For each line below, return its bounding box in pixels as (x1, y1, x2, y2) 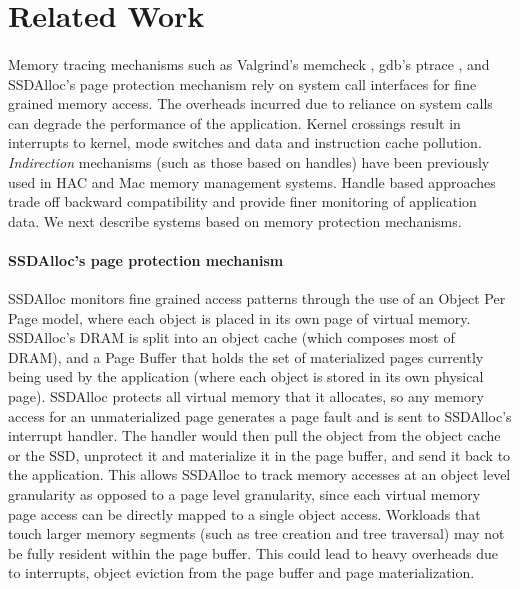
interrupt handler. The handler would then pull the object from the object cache (8, 425, 501, 446)
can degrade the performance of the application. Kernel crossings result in (8, 112, 461, 133)
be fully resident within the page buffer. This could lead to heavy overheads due (8, 542, 498, 563)
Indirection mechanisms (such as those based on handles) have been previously (8, 151, 490, 172)
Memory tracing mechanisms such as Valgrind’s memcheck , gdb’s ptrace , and (8, 53, 490, 74)
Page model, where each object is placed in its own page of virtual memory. (8, 307, 471, 328)
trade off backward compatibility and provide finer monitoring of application (8, 191, 477, 212)
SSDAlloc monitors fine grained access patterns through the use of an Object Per (8, 288, 506, 309)
